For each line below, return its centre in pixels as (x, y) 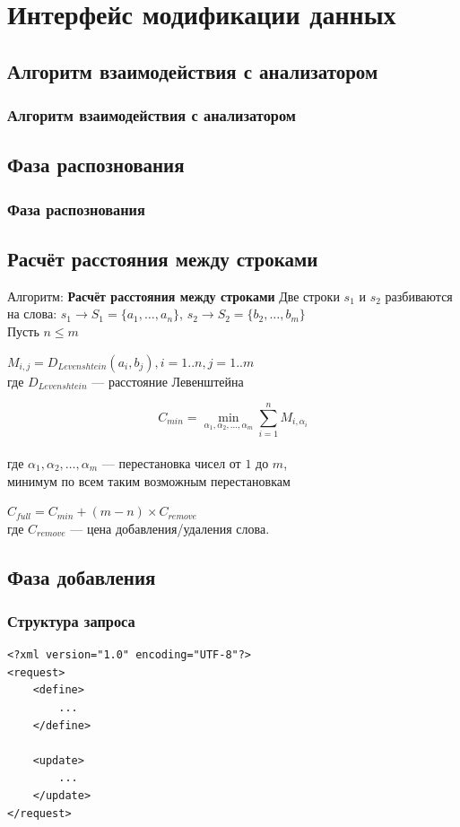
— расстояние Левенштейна (168, 381)
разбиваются (419, 296)
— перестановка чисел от (171, 462)
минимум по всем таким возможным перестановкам (149, 480)
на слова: (32, 313)
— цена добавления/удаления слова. (170, 528)
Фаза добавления (82, 576)
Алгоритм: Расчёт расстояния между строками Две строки (174, 296)
